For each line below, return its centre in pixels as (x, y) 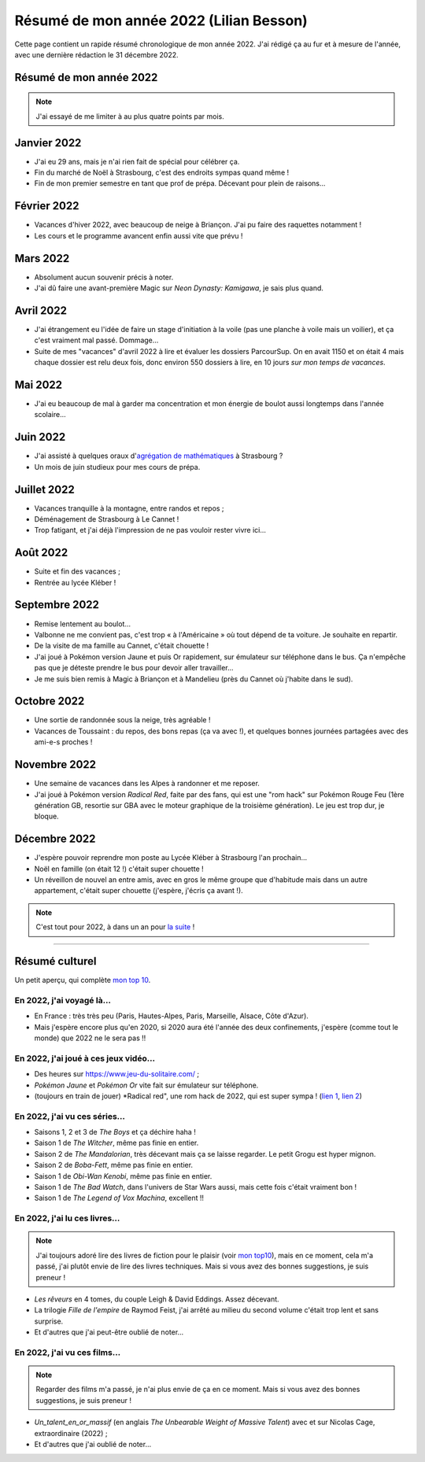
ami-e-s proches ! (63, 742)
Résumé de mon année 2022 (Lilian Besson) (161, 20)
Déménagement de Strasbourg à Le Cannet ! (107, 519)
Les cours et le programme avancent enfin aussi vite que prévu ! (139, 235)
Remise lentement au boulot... (83, 624)
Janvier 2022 (48, 143)
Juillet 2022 (44, 489)
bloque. (46, 816)
